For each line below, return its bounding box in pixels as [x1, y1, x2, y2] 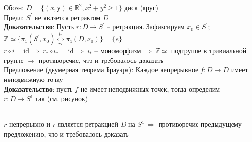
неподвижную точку [4, 74, 63, 84]
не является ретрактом [34, 12, 101, 22]
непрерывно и [9, 119, 51, 129]
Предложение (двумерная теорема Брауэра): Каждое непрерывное [4, 64, 198, 75]
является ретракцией [57, 119, 119, 129]
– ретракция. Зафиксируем [107, 21, 185, 32]
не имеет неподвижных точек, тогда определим [80, 83, 220, 94]
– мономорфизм [94, 45, 141, 56]
